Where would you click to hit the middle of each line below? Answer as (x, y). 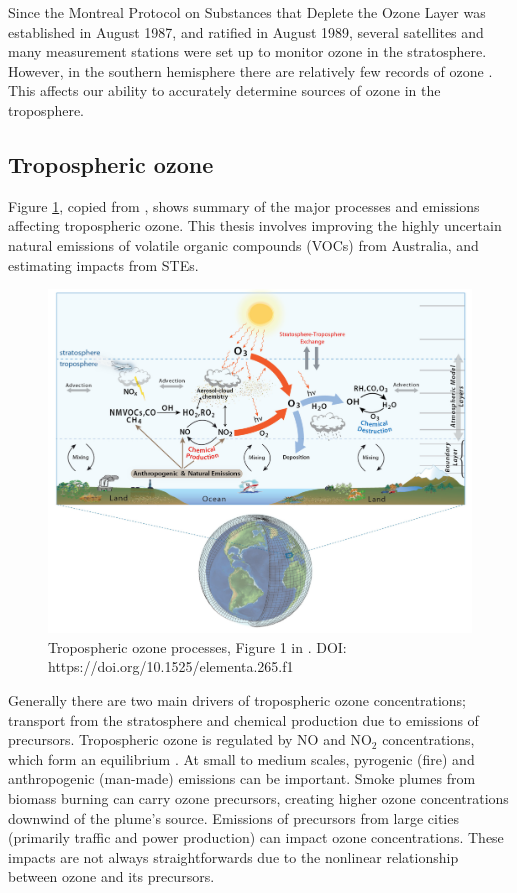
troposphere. (46, 109)
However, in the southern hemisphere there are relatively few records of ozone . (250, 70)
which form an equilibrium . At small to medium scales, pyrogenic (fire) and (241, 758)
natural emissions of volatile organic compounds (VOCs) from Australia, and (243, 244)
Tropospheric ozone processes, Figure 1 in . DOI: (197, 646)
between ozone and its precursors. (111, 876)
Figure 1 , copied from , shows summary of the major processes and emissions (244, 205)
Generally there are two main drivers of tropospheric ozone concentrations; (237, 700)
